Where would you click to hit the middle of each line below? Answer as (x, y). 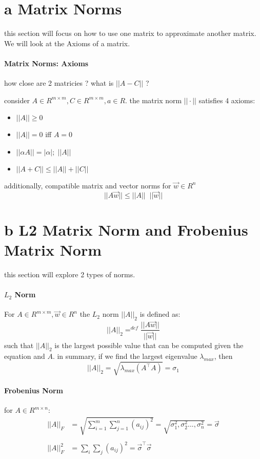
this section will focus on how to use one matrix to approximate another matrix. (130, 33)
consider (17, 100)
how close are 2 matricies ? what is (59, 83)
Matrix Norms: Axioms (46, 63)
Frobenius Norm (34, 390)
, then (223, 356)
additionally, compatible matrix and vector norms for (88, 185)
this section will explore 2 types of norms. (70, 274)
